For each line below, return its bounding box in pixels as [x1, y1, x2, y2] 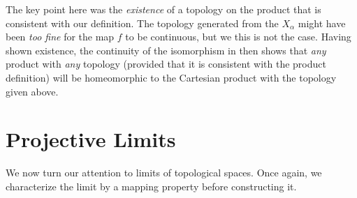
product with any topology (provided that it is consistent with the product [6, 56, 326, 71]
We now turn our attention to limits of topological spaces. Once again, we [6, 165, 322, 180]
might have [298, 15, 346, 30]
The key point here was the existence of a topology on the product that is [6, 2, 321, 16]
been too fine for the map [6, 29, 115, 44]
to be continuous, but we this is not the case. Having [125, 29, 351, 44]
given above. [6, 84, 59, 98]
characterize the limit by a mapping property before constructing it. [6, 178, 297, 193]
